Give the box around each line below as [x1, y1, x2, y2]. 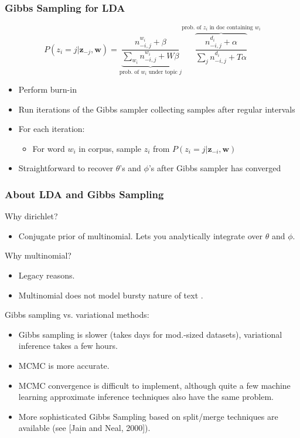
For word [32, 142, 65, 154]
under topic [148, 69, 178, 75]
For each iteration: [18, 123, 85, 135]
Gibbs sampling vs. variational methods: [5, 308, 149, 321]
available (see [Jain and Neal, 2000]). [18, 422, 151, 434]
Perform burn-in [18, 83, 77, 96]
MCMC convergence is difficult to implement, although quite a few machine [18, 379, 291, 391]
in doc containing [209, 24, 253, 30]
